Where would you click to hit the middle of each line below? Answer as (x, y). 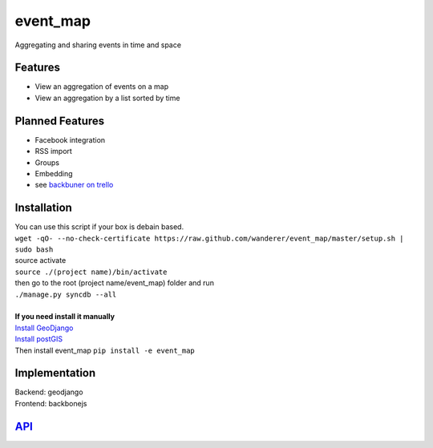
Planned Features (60, 121)
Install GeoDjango (44, 328)
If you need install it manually (65, 317)
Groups (47, 162)
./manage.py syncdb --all (66, 294)
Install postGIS (39, 339)
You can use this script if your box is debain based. (99, 227)
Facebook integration (70, 139)
